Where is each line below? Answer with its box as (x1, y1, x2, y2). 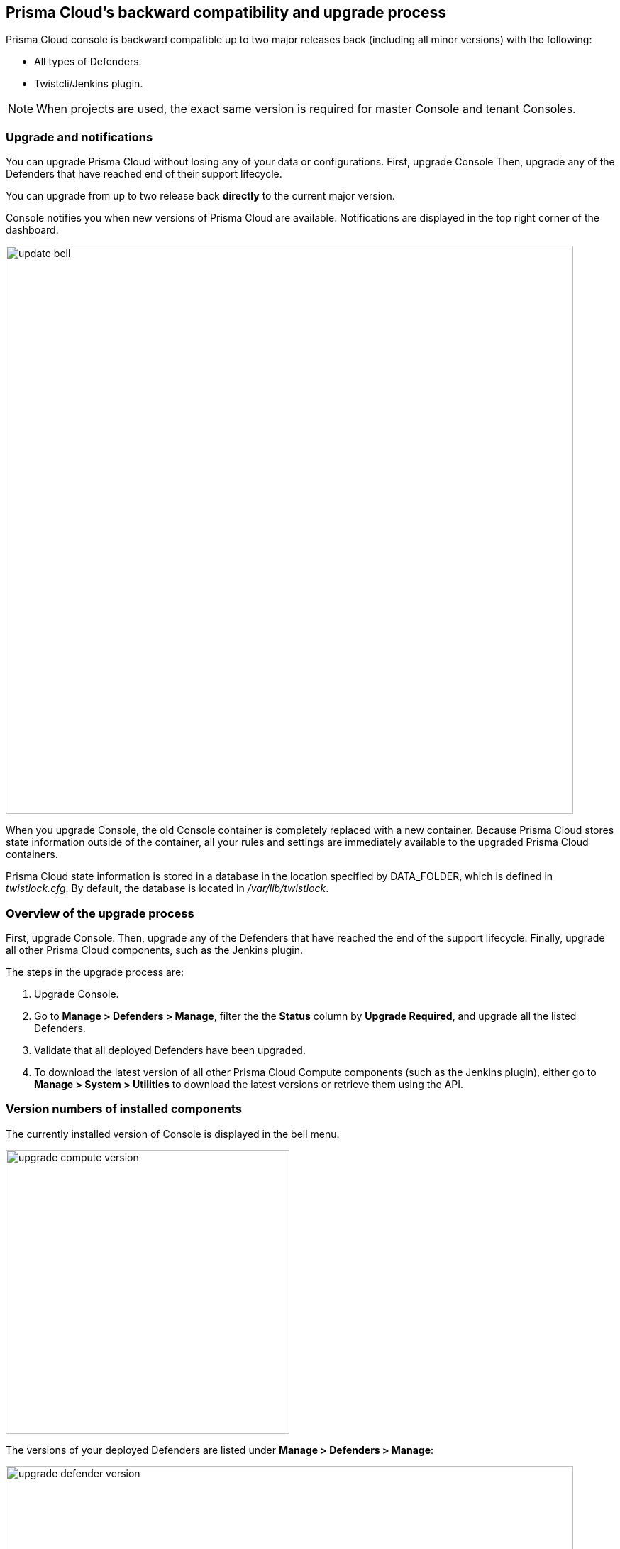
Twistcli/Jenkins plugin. (34, 77, 143, 90)
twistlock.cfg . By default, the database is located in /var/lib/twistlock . (6, 882, 329, 895)
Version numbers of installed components (6, 1102, 243, 1116)
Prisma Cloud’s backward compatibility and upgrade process (6, 4, 446, 21)
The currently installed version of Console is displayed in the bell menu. (6, 1127, 340, 1140)
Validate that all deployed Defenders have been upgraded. (34, 1043, 306, 1056)
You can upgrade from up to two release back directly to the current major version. (6, 190, 395, 202)
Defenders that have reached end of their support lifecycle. (6, 168, 282, 180)
